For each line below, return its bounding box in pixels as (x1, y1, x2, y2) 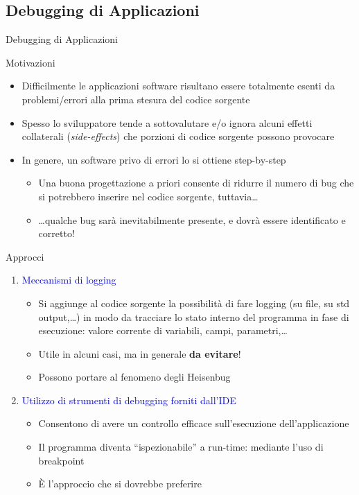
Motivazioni (6, 55, 55, 69)
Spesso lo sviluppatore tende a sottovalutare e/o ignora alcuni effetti (21, 115, 313, 130)
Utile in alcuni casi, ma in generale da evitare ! (38, 346, 241, 361)
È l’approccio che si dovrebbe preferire (38, 476, 202, 491)
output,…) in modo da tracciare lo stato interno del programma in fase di (38, 309, 349, 324)
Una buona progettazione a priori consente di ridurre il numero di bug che (38, 175, 354, 190)
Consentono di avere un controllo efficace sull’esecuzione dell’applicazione (38, 416, 349, 431)
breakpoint (38, 453, 85, 467)
